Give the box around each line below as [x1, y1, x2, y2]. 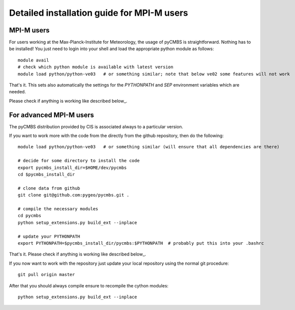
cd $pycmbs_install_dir [18, 172, 75, 177]
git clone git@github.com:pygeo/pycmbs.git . [18, 192, 130, 198]
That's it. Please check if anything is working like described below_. [9, 251, 147, 257]
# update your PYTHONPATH [18, 233, 81, 239]
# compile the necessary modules [18, 206, 98, 211]
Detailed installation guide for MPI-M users [9, 7, 188, 18]
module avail [18, 57, 49, 63]
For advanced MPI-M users [9, 111, 94, 119]
